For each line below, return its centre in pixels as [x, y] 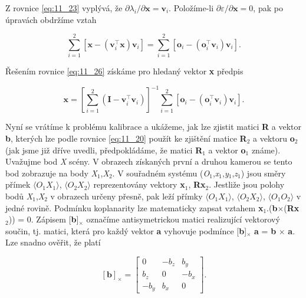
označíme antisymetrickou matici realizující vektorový [183, 219]
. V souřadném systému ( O [161, 173]
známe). [266, 150]
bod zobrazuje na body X [51, 173]
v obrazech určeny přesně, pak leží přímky [126, 196]
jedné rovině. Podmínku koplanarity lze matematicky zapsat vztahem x [134, 207]
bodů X [19, 196]
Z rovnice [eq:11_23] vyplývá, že [64, 8]
